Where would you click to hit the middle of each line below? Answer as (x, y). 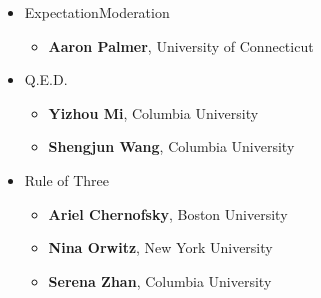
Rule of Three (67, 179)
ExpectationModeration (97, 12)
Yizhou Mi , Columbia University (153, 112)
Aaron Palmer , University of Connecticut (181, 45)
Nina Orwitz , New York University (160, 247)
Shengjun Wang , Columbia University (171, 146)
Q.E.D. (46, 79)
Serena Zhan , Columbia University (160, 280)
